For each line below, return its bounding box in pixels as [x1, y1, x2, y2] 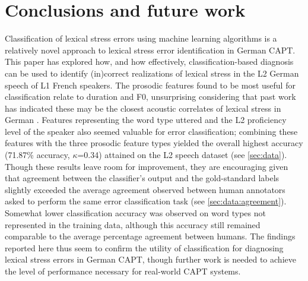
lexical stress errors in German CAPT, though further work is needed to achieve [5, 253, 296, 266]
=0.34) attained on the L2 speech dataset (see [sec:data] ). [77, 149, 287, 161]
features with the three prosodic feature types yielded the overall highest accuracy [5, 137, 303, 149]
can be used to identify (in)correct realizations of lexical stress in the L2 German [5, 67, 299, 79]
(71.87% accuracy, [5, 149, 70, 161]
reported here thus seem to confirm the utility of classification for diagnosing [5, 241, 284, 254]
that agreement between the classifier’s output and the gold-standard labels [5, 172, 280, 184]
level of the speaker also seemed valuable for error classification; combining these [5, 125, 298, 137]
